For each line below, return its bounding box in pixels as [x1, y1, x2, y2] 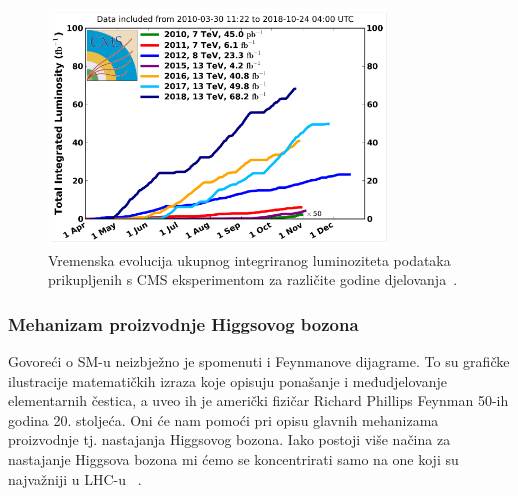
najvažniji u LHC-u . [8, 468, 142, 489]
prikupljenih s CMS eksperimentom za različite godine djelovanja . [48, 269, 458, 290]
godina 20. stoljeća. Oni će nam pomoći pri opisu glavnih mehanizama [8, 409, 439, 430]
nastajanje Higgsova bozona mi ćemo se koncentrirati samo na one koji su [8, 448, 459, 469]
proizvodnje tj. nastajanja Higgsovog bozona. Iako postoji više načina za [8, 429, 451, 450]
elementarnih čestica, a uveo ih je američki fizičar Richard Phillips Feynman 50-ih [8, 390, 509, 411]
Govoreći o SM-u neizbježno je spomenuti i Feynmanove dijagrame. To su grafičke [8, 350, 510, 371]
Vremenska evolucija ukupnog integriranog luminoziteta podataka [48, 249, 451, 270]
